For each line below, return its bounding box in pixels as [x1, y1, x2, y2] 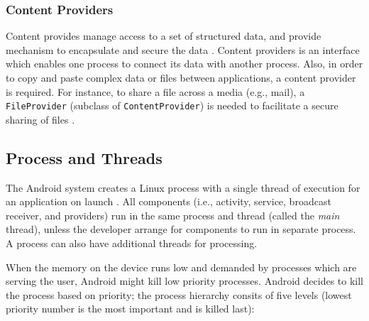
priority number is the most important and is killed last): [6, 301, 255, 316]
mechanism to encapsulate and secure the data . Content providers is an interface [6, 42, 360, 57]
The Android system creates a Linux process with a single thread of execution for [6, 180, 360, 195]
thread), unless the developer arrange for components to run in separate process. [6, 222, 356, 236]
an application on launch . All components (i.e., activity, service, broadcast [6, 194, 331, 209]
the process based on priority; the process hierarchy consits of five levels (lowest [6, 287, 352, 302]
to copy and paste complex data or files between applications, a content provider [6, 70, 356, 85]
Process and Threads [6, 146, 163, 168]
